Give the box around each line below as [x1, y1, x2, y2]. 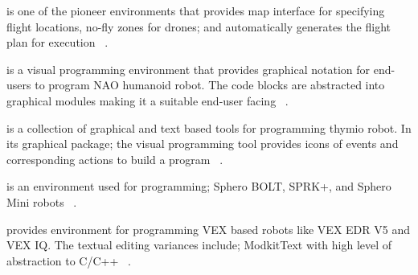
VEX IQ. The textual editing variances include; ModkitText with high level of [6, 236, 392, 253]
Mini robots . [6, 193, 77, 210]
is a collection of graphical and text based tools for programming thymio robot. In [6, 119, 412, 136]
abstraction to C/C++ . [6, 252, 131, 269]
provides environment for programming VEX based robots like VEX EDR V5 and [6, 220, 410, 237]
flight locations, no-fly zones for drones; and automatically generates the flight [6, 18, 391, 35]
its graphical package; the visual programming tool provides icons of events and [6, 135, 399, 152]
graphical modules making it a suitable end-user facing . [6, 92, 289, 109]
